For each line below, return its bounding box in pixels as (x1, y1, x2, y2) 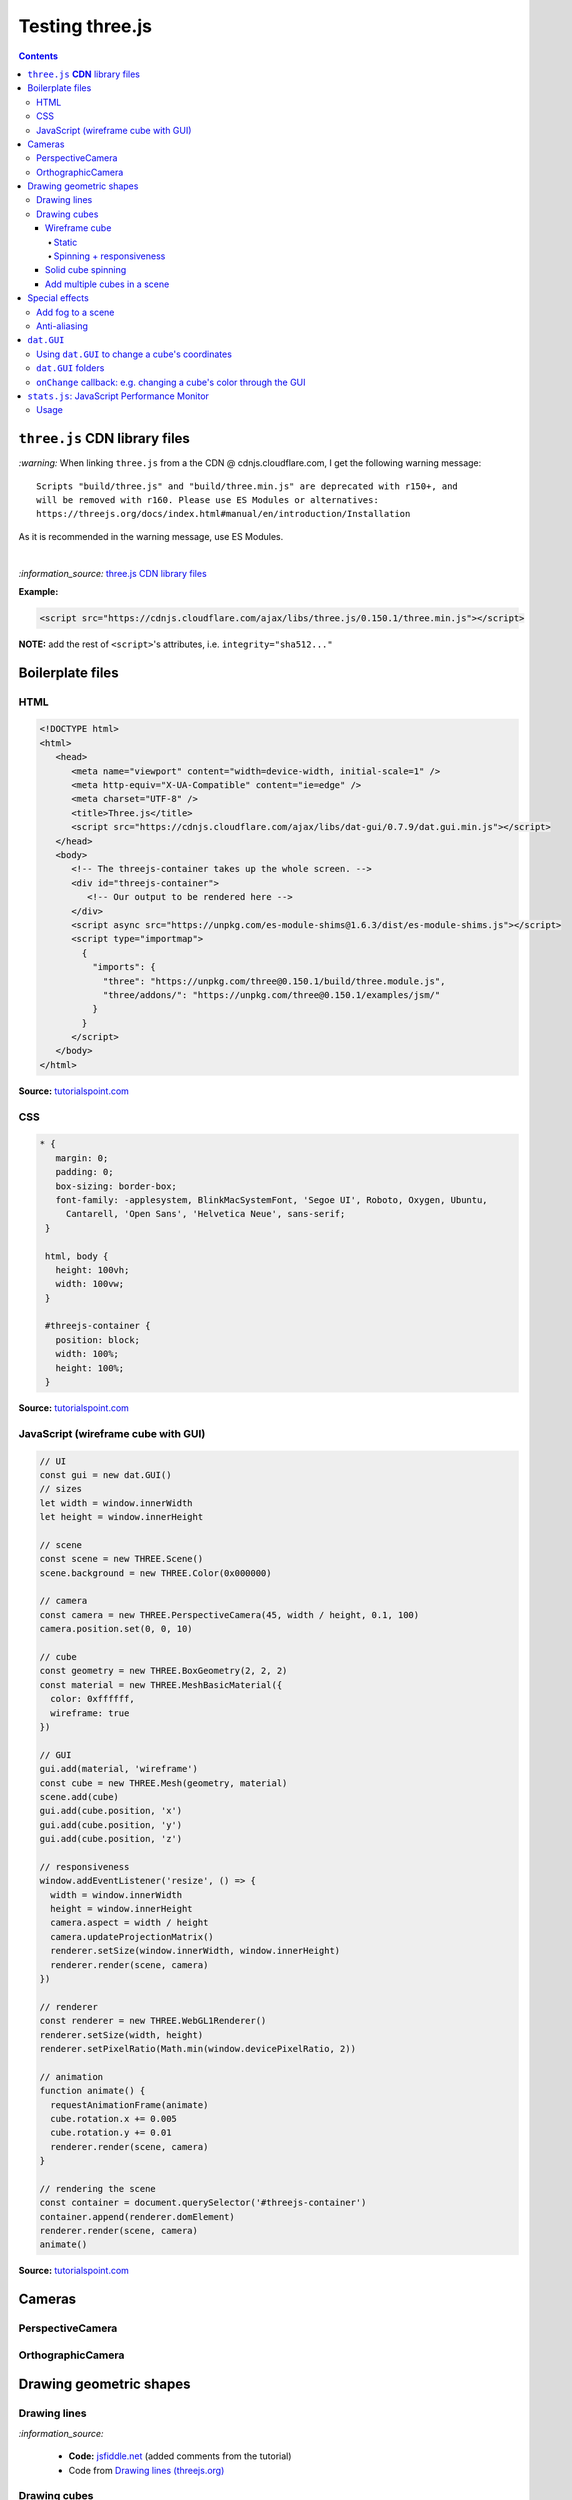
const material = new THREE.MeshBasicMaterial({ (39, 1679, 283, 1690)
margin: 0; (55, 1152, 109, 1164)
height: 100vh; (55, 1264, 130, 1275)
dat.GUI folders (36, 362, 105, 374)
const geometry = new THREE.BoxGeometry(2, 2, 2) (39, 1665, 288, 1677)
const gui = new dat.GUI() (39, 1469, 172, 1480)
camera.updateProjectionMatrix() (50, 1931, 214, 1942)
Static (53, 236, 78, 248)
